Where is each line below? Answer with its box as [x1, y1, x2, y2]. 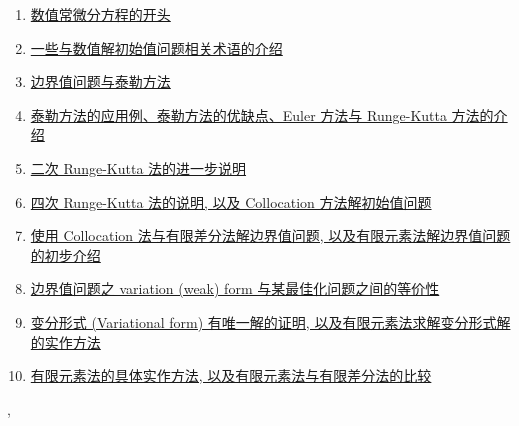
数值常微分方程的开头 [30, 4, 171, 24]
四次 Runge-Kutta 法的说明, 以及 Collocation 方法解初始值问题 [30, 191, 432, 212]
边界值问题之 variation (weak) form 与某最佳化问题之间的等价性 [30, 278, 440, 299]
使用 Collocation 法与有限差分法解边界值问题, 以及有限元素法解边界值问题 [30, 225, 511, 246]
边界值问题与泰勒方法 [30, 71, 171, 92]
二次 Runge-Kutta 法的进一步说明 [30, 157, 247, 178]
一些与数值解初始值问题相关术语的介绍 [30, 37, 283, 58]
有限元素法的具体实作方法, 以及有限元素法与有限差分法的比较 [30, 365, 432, 386]
